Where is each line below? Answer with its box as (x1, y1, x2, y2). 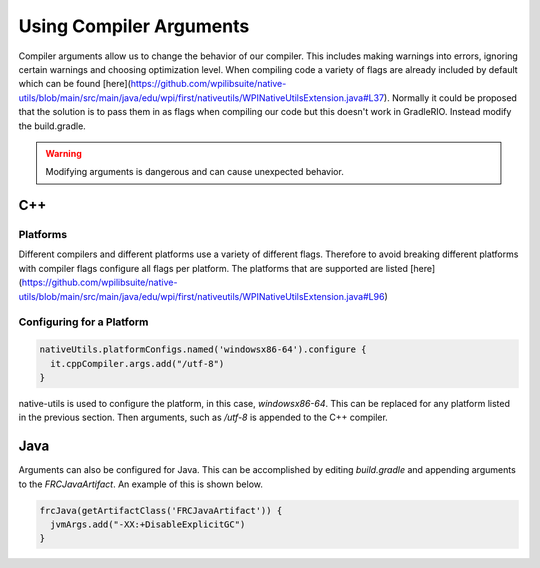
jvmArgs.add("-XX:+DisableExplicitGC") (50, 518, 246, 530)
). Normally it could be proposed (383, 91, 517, 104)
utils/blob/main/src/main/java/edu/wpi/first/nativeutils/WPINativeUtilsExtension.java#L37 (18, 91, 385, 104)
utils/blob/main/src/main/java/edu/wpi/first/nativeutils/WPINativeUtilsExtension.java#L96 (18, 290, 385, 302)
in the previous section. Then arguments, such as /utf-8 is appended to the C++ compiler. (18, 411, 389, 424)
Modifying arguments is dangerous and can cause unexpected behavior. (45, 166, 344, 178)
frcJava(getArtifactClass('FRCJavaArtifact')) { (39, 505, 283, 516)
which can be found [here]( (18, 78, 132, 90)
